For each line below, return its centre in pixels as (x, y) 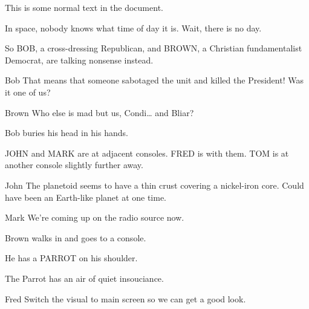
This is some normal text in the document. (84, 7)
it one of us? (28, 92)
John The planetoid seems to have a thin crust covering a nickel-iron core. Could (154, 185)
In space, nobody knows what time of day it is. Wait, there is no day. (133, 28)
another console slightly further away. (74, 165)
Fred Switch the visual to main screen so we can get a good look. (125, 298)
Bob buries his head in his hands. (67, 133)
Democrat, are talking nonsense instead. (79, 60)
